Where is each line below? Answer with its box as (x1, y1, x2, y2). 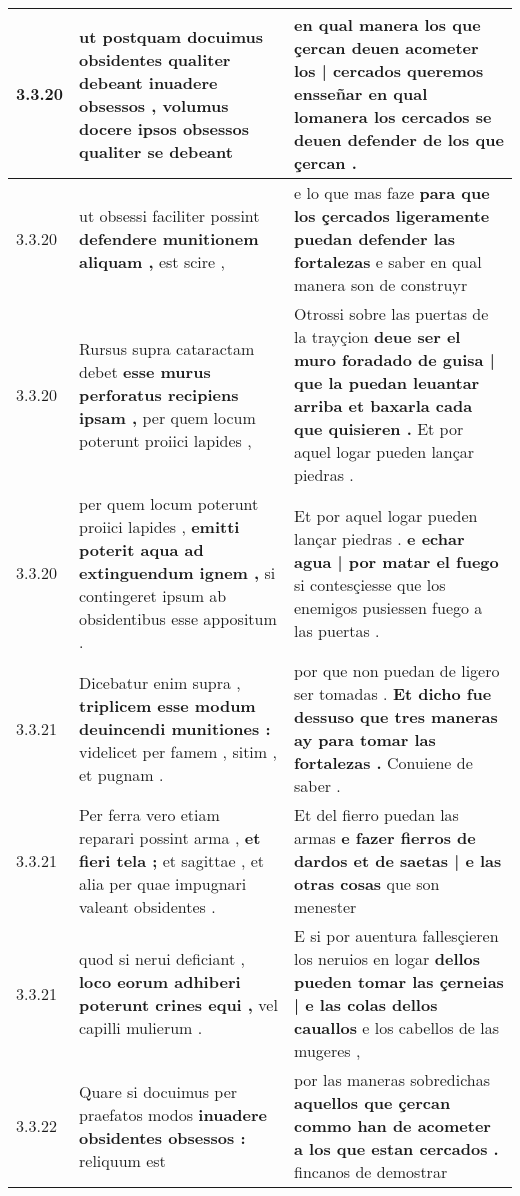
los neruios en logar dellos (294, 947, 481, 970)
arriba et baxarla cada (294, 394, 473, 417)
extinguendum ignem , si (79, 561, 276, 584)
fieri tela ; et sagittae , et (79, 849, 265, 872)
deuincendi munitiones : (79, 716, 271, 740)
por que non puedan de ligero (294, 659, 500, 682)
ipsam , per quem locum (79, 405, 256, 429)
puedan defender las (294, 227, 456, 250)
